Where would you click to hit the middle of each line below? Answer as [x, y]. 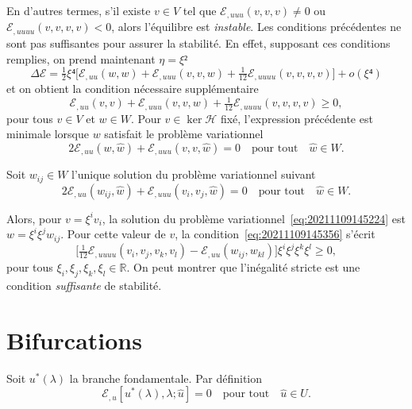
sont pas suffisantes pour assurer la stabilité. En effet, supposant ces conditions [198, 42]
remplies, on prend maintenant [81, 58]
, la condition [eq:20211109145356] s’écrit [275, 234]
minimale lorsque [48, 134]
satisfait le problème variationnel [184, 134]
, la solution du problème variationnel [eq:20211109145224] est [254, 218]
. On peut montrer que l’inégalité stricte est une [243, 267]
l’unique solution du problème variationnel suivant [194, 174]
